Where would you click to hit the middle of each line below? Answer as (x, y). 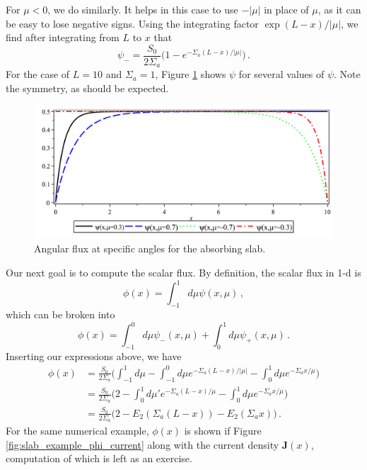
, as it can (339, 9)
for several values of (281, 74)
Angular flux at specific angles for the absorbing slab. (150, 248)
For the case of (38, 74)
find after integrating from (63, 37)
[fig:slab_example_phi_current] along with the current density (142, 444)
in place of (286, 9)
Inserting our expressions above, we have (94, 356)
